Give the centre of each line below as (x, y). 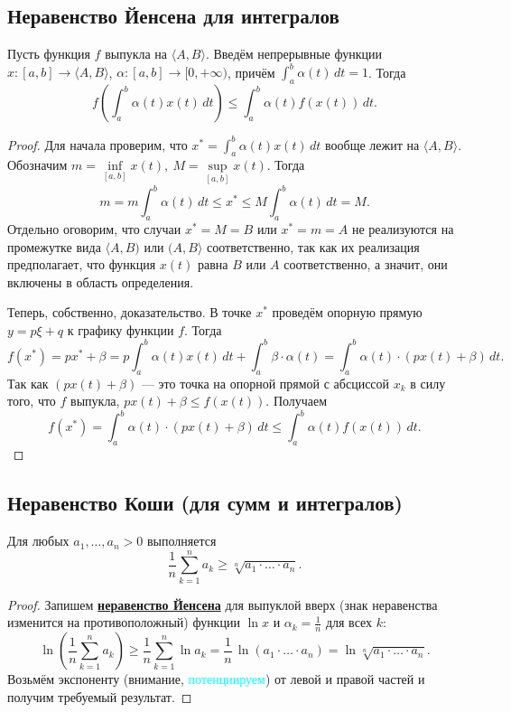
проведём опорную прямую (347, 312)
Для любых (38, 541)
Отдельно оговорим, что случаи (94, 228)
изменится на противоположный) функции (124, 622)
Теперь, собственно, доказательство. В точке (130, 312)
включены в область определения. (101, 281)
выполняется (181, 541)
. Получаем (297, 401)
